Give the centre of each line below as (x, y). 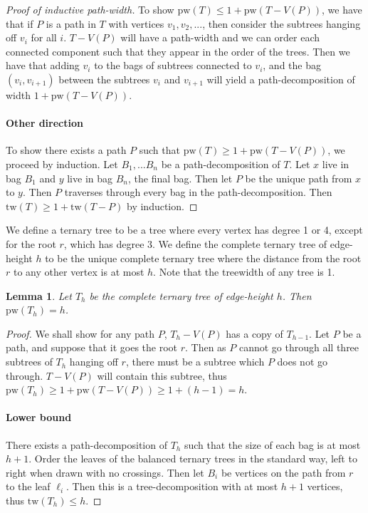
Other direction (44, 123)
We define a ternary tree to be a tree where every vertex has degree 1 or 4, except (184, 230)
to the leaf (28, 486)
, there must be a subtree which (195, 362)
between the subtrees (104, 79)
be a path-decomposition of (221, 164)
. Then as (206, 347)
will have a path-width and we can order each (220, 37)
